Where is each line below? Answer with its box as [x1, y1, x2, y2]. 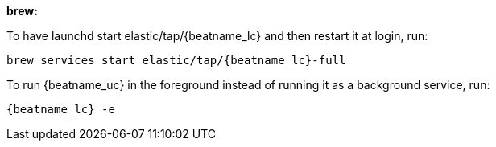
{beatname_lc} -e [6, 103, 115, 116]
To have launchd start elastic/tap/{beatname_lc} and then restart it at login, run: [6, 29, 428, 43]
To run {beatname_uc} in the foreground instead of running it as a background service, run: [6, 78, 490, 92]
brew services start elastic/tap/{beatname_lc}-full [6, 54, 346, 67]
